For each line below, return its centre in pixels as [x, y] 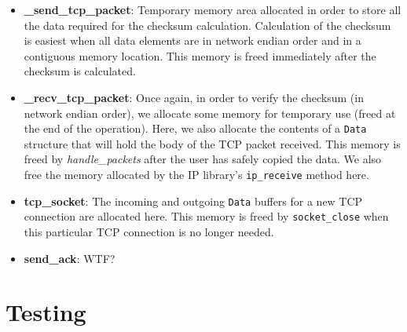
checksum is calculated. [80, 71]
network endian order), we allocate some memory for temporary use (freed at [210, 113]
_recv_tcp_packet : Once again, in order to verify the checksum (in [194, 97]
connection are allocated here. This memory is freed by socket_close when [206, 216]
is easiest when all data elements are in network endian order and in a [192, 40]
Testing [46, 312]
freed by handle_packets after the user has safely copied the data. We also [203, 159]
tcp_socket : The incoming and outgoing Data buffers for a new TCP [193, 201]
